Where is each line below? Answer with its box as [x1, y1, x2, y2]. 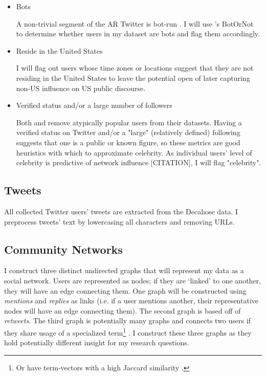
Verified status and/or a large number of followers [16, 100, 172, 110]
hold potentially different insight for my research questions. [4, 337, 189, 348]
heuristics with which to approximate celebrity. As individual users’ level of [16, 147, 252, 158]
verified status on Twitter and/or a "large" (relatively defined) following [16, 127, 240, 138]
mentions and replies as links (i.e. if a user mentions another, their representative [4, 295, 259, 306]
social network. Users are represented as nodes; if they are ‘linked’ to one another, [4, 275, 261, 285]
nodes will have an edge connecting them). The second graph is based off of [4, 305, 241, 316]
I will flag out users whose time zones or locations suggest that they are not [16, 62, 254, 73]
